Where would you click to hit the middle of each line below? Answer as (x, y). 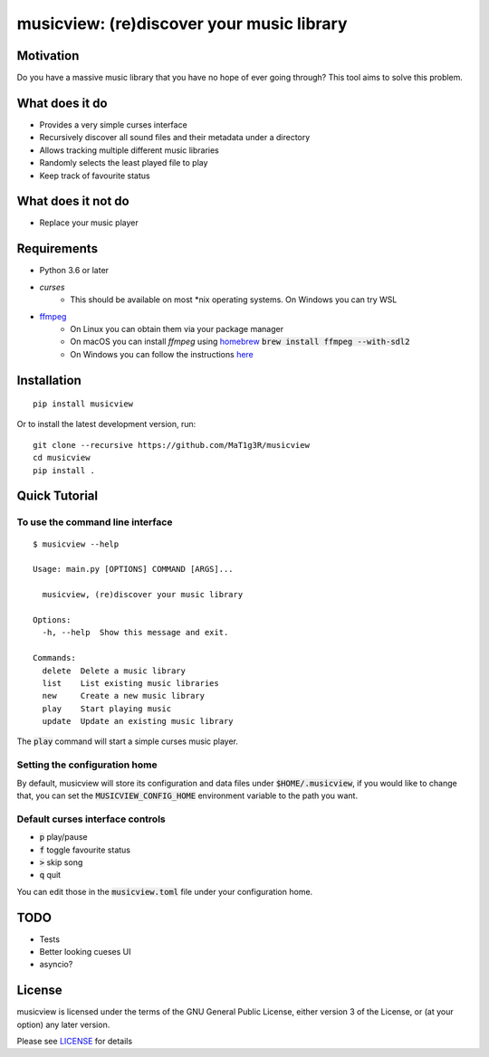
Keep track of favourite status (95, 176)
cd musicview (62, 458)
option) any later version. (63, 1024)
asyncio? (56, 965)
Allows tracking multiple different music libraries (129, 150)
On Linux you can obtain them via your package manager (177, 329)
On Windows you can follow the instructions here (162, 354)
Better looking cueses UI (85, 952)
